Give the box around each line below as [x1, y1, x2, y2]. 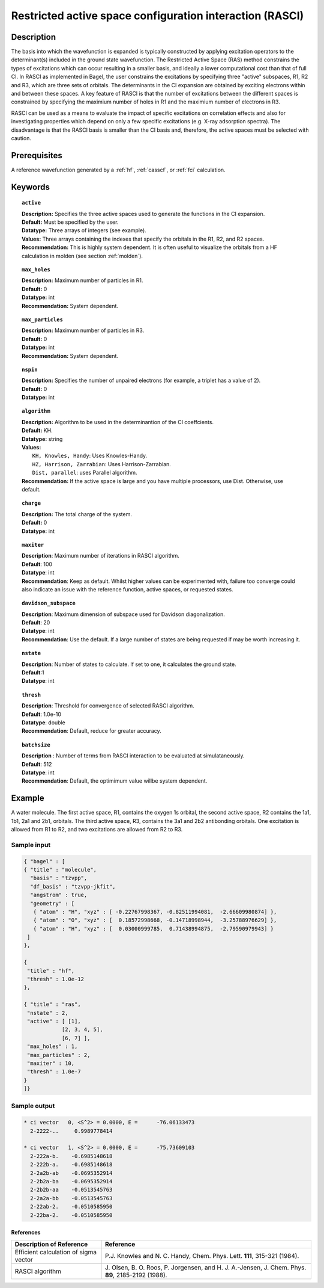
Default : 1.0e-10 [22, 710, 62, 718]
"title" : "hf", [27, 967, 75, 974]
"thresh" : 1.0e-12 [27, 976, 84, 983]
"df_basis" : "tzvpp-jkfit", [30, 883, 116, 890]
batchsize [22, 741, 50, 748]
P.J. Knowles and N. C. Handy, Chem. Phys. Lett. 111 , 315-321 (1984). [105, 1251, 299, 1260]
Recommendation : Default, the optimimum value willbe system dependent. [22, 777, 208, 784]
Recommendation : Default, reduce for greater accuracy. [22, 727, 161, 735]
